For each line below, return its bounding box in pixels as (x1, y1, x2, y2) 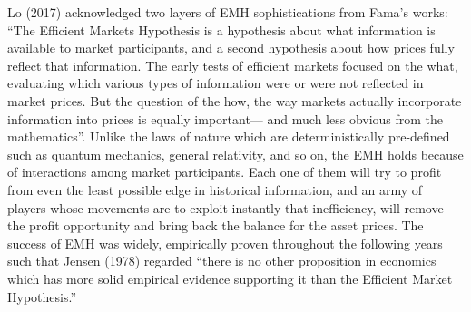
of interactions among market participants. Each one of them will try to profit (7, 162, 442, 181)
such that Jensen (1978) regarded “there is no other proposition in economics (7, 251, 437, 270)
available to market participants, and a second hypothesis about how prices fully (7, 38, 455, 57)
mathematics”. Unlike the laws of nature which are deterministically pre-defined (7, 127, 450, 146)
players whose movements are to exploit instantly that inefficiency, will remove (7, 198, 444, 217)
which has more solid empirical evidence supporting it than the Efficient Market (7, 268, 453, 288)
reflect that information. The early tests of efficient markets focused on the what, (7, 55, 458, 74)
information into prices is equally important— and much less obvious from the (7, 109, 444, 128)
